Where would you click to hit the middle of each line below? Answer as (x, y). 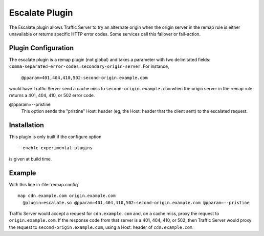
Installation (26, 125)
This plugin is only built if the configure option (55, 137)
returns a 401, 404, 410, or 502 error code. (52, 96)
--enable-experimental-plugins (55, 148)
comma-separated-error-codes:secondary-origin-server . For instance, (89, 66)
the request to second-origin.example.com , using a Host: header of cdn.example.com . (101, 227)
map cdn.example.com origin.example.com (67, 196)
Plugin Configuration (42, 48)
